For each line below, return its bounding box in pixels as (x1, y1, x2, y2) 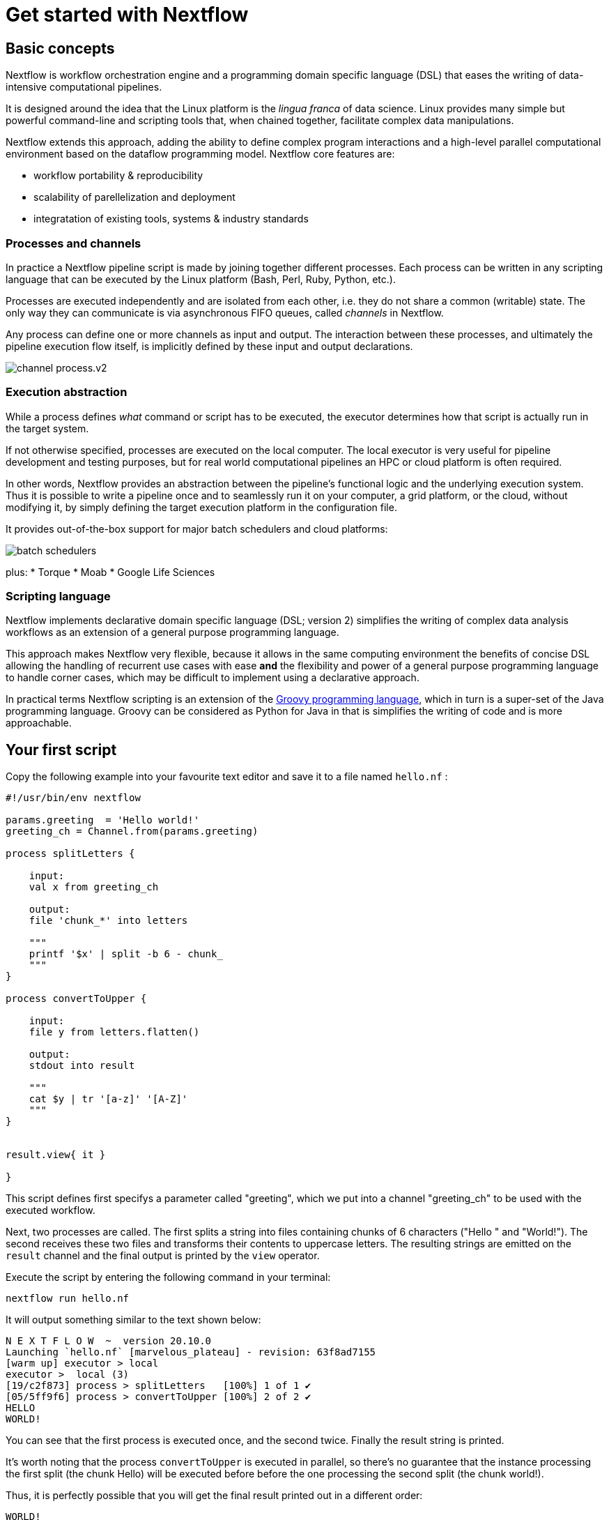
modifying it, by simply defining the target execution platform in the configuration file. (6, 501, 397, 513)
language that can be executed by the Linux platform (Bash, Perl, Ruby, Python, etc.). (6, 273, 396, 285)
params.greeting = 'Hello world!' (6, 814, 200, 826)
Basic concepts (6, 39, 115, 57)
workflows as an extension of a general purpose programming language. (6, 626, 339, 639)
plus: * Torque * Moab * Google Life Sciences (6, 565, 215, 578)
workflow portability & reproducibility (33, 169, 203, 182)
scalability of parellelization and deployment (33, 191, 236, 204)
